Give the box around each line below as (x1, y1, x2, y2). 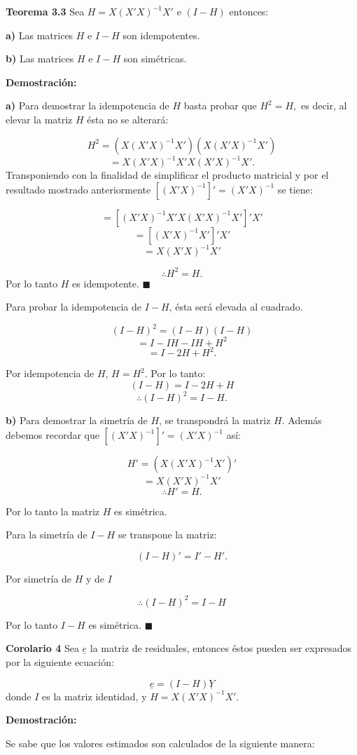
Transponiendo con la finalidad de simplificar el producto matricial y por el (6, 168, 329, 182)
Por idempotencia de (6, 366, 94, 381)
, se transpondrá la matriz (159, 413, 271, 428)
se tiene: (277, 182, 313, 196)
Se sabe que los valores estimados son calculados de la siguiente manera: (6, 735, 315, 750)
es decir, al (300, 98, 347, 113)
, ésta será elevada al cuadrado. (169, 299, 303, 314)
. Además (281, 413, 322, 428)
